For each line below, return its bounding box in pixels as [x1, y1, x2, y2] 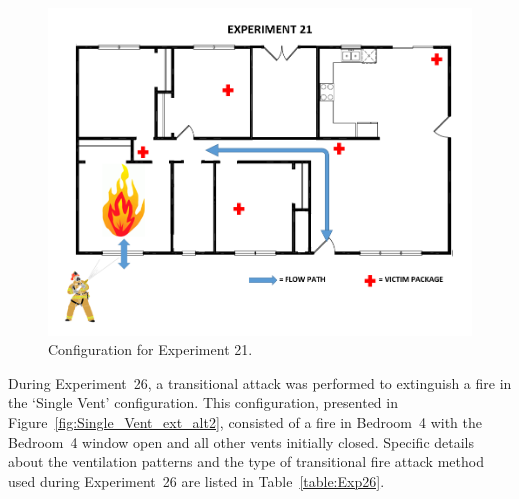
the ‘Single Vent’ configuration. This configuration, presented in [8, 392, 398, 413]
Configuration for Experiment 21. [48, 339, 253, 360]
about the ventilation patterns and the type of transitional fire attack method [8, 451, 484, 472]
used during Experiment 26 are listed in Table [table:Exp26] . [8, 470, 385, 491]
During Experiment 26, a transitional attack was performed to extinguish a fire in [8, 372, 512, 393]
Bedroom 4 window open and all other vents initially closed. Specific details [8, 431, 475, 452]
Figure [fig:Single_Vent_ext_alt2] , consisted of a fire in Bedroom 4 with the [8, 412, 482, 433]
